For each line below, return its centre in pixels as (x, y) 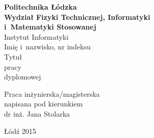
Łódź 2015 (20, 131)
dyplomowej (23, 77)
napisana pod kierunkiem (44, 104)
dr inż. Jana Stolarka (37, 113)
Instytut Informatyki (36, 36)
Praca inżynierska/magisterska (52, 93)
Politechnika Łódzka (41, 7)
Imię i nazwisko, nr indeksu (47, 47)
